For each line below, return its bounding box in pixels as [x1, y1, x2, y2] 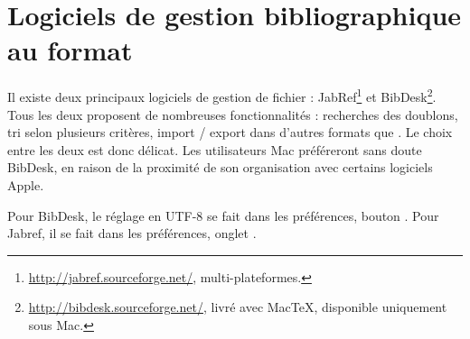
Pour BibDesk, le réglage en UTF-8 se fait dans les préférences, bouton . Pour [7, 206, 439, 224]
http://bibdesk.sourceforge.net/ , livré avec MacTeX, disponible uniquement [28, 298, 447, 316]
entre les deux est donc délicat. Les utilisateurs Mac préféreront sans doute [7, 140, 422, 159]
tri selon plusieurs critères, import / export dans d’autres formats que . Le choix [7, 123, 453, 142]
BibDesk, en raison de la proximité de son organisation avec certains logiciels [7, 158, 433, 177]
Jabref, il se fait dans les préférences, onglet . [7, 224, 257, 243]
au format [7, 32, 133, 69]
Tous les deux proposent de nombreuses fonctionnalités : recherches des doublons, [7, 105, 458, 124]
